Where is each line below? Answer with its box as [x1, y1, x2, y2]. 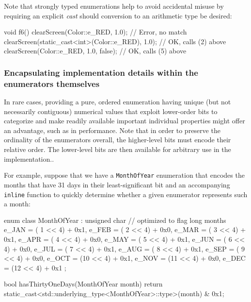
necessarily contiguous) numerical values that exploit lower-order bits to [4, 106, 218, 116]
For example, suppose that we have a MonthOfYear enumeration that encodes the [4, 170, 245, 180]
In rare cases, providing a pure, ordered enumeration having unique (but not [4, 97, 231, 107]
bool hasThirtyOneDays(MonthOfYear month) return [4, 279, 163, 289]
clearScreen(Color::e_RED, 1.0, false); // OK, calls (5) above [4, 46, 187, 56]
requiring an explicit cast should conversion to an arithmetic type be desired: [4, 10, 232, 20]
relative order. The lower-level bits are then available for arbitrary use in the [4, 144, 231, 154]
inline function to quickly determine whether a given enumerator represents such [4, 189, 248, 199]
